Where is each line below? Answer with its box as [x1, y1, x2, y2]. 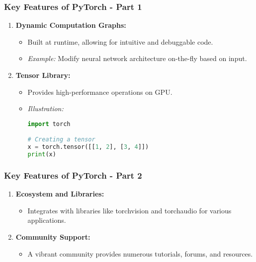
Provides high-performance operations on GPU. [27, 86, 172, 97]
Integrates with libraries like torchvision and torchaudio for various [27, 205, 232, 215]
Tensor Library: [15, 70, 71, 80]
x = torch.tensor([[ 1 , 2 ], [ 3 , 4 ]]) [27, 143, 149, 151]
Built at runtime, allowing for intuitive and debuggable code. [27, 36, 213, 47]
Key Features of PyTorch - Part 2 [4, 169, 142, 181]
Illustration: [27, 103, 64, 114]
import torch [27, 120, 71, 128]
